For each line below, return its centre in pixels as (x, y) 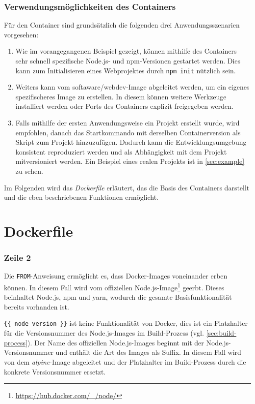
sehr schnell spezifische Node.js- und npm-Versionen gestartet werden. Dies (128, 61)
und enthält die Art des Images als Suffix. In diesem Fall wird (148, 352)
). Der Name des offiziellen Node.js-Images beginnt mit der (116, 342)
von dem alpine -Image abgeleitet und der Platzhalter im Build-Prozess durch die (125, 361)
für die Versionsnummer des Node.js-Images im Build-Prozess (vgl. (104, 333)
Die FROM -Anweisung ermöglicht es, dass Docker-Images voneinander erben (116, 276)
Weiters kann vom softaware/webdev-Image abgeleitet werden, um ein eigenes (132, 87)
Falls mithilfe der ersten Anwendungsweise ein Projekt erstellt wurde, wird (127, 123)
